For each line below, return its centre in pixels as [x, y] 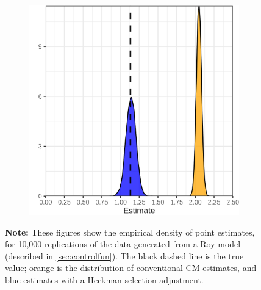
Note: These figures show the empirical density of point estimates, [130, 232]
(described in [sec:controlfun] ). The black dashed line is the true [124, 256]
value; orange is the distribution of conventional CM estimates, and [131, 268]
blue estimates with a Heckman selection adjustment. [104, 279]
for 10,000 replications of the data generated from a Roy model [123, 244]
